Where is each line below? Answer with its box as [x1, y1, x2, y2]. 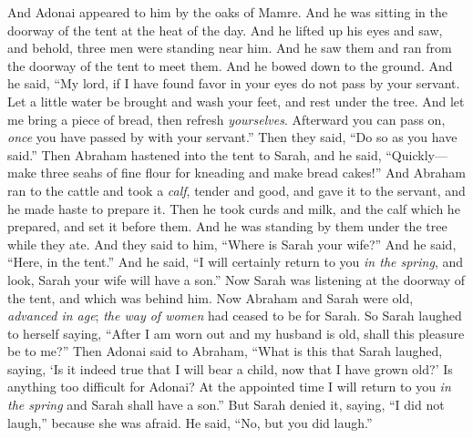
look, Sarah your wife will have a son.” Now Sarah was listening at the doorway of [7, 270, 466, 289]
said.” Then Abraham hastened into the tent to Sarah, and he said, [7, 145, 382, 164]
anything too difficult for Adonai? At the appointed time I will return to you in [7, 377, 451, 396]
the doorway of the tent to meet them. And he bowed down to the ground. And [7, 56, 453, 75]
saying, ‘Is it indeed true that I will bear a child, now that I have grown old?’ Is [7, 359, 453, 378]
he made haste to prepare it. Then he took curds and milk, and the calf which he [7, 199, 460, 218]
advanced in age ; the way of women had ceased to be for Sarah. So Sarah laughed [7, 306, 462, 325]
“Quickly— [386, 145, 447, 164]
